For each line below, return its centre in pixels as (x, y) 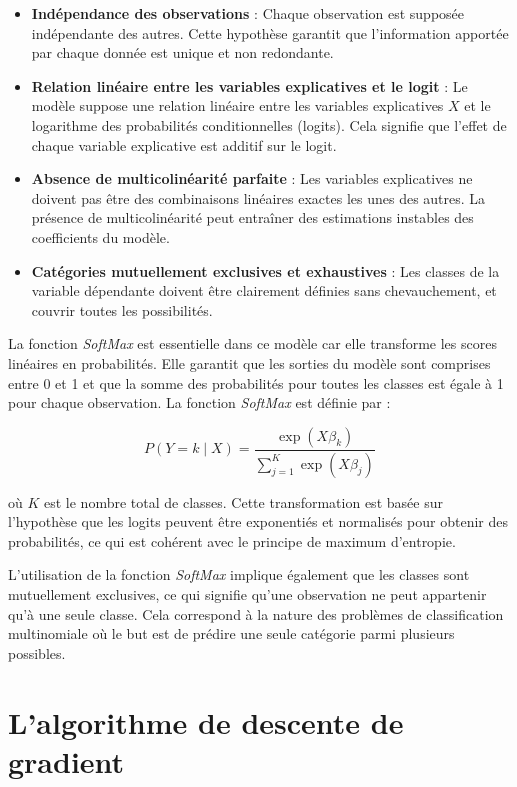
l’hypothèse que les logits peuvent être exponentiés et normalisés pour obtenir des (258, 521)
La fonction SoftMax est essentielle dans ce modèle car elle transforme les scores (252, 343)
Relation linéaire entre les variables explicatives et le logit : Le (249, 85)
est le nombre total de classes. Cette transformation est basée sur (243, 501)
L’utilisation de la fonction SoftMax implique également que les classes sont (239, 574)
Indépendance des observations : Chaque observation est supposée (248, 13)
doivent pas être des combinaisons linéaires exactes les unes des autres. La (258, 197)
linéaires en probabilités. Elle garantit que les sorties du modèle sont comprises (249, 362)
